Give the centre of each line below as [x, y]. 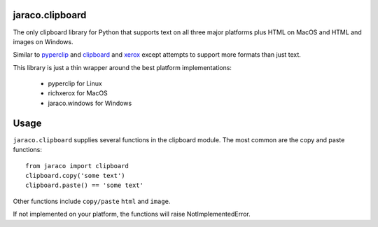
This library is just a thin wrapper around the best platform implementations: [122, 67]
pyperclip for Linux [75, 83]
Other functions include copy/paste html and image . [92, 201]
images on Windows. [43, 41]
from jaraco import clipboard [77, 166]
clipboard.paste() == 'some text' [84, 185]
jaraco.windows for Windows [90, 103]
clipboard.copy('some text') [75, 176]
